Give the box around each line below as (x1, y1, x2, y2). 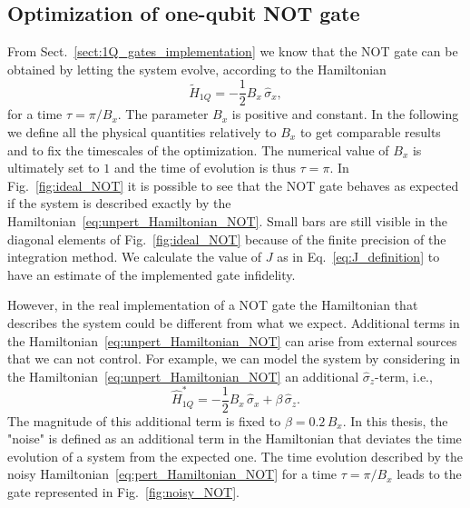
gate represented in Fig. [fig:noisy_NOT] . (7, 483, 240, 502)
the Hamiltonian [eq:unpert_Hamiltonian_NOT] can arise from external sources (7, 331, 457, 350)
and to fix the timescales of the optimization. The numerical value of (7, 140, 389, 159)
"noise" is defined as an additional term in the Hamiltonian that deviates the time (7, 429, 462, 448)
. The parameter (117, 105, 209, 124)
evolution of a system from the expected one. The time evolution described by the (7, 446, 463, 465)
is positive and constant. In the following (231, 105, 459, 124)
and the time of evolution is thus (113, 158, 296, 177)
